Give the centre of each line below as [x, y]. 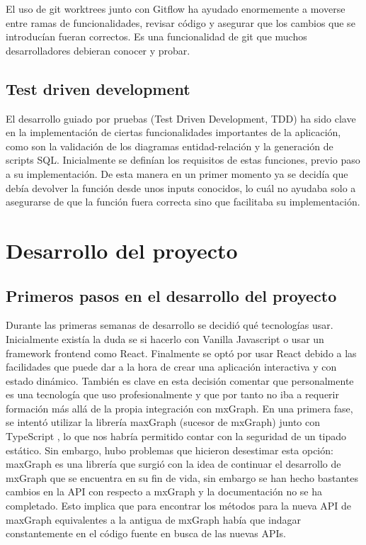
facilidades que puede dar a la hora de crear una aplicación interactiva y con [171, 367]
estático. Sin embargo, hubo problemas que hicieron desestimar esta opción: [170, 450]
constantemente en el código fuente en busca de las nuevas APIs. [146, 533]
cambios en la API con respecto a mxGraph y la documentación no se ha [164, 491]
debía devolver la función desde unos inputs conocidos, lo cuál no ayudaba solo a [181, 187]
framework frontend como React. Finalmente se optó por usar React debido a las [181, 353]
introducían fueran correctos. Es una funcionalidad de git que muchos [156, 36]
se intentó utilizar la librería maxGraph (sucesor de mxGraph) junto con [163, 422]
